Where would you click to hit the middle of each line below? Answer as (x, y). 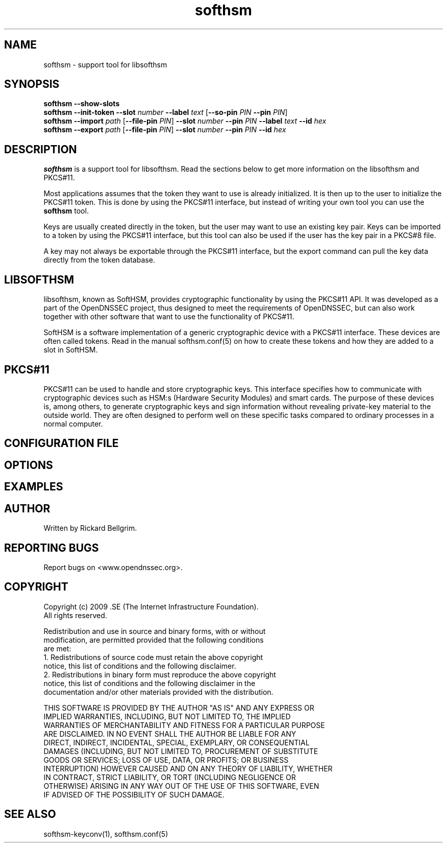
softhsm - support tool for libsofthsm (105, 64)
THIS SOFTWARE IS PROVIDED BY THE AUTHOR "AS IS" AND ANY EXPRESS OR (179, 708)
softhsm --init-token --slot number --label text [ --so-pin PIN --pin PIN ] (166, 112)
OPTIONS (29, 465)
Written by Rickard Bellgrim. (90, 528)
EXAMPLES (34, 487)
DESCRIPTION (41, 149)
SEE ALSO (30, 814)
